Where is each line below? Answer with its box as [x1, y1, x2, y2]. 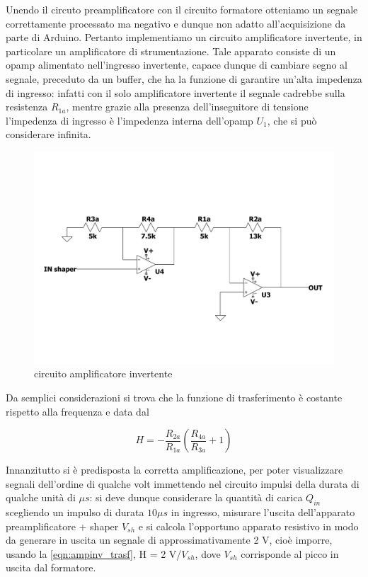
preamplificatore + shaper [6, 518, 119, 533]
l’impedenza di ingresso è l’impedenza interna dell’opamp [6, 113, 253, 127]
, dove [195, 546, 221, 561]
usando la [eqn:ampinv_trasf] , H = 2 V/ [6, 546, 182, 561]
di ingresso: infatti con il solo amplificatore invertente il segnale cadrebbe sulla [6, 85, 345, 100]
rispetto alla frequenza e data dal [6, 404, 149, 418]
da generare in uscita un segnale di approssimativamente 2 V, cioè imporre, [6, 532, 333, 547]
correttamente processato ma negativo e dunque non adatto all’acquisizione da [6, 16, 346, 30]
